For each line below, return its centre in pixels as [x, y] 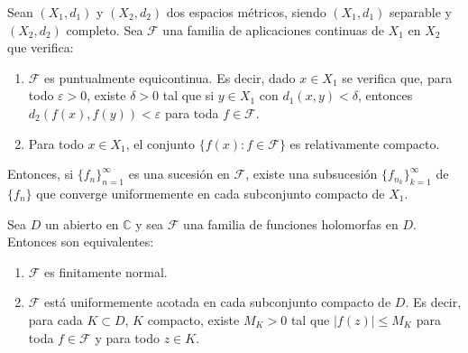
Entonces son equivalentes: [81, 242]
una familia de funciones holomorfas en [291, 223]
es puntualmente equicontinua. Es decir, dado [170, 77]
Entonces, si [41, 174]
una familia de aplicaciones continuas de [273, 29]
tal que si [188, 95]
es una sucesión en [179, 174]
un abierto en [82, 223]
